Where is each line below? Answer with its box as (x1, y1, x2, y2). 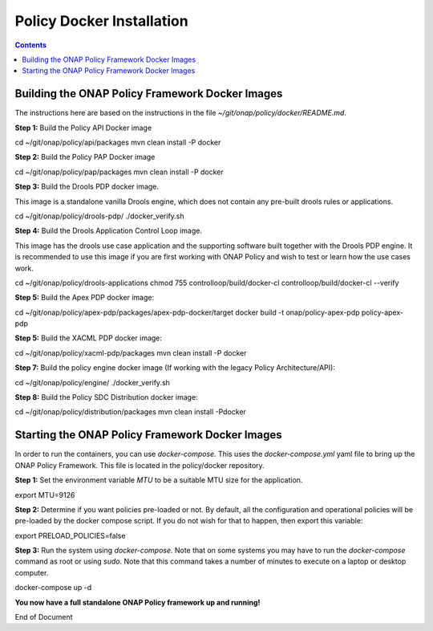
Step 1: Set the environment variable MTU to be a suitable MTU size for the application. (14, 475, 303, 485)
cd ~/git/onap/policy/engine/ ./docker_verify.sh (14, 377, 170, 387)
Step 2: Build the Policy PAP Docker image (14, 153, 156, 162)
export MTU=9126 (14, 490, 75, 499)
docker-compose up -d (14, 583, 92, 592)
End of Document (14, 613, 73, 622)
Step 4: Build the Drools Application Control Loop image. (14, 226, 202, 236)
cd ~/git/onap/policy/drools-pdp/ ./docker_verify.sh (14, 211, 184, 221)
